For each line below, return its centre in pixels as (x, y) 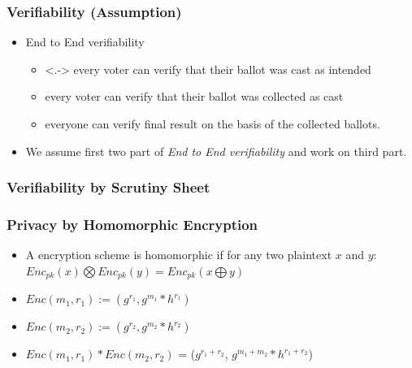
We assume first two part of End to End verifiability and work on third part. (216, 151)
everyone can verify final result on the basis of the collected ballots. (213, 123)
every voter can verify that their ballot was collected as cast (194, 96)
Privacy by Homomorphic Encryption (132, 224)
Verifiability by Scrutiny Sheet (108, 187)
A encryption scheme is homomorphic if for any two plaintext (179, 255)
